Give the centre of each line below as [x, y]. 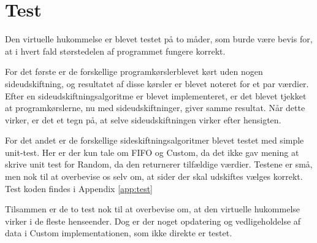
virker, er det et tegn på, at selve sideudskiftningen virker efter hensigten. [143, 119]
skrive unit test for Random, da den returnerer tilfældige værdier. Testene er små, [159, 164]
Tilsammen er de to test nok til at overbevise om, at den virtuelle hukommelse [153, 209]
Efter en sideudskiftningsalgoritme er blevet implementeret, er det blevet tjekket [156, 95]
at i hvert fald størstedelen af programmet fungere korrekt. [115, 51]
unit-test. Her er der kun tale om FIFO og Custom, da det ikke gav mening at [152, 152]
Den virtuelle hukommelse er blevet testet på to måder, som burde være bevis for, [159, 39]
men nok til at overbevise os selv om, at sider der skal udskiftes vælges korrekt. [154, 176]
